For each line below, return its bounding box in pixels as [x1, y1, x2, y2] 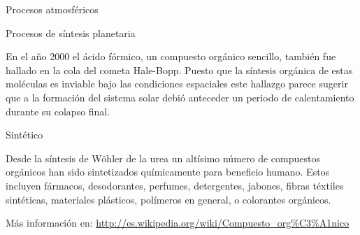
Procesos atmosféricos [6, 2, 99, 16]
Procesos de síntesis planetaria [6, 25, 136, 40]
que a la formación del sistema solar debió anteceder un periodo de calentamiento [6, 90, 354, 104]
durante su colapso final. [6, 104, 110, 118]
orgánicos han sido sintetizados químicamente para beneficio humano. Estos [6, 164, 330, 179]
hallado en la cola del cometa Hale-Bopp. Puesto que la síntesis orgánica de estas [6, 62, 353, 77]
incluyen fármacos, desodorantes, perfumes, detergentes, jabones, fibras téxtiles [6, 178, 344, 192]
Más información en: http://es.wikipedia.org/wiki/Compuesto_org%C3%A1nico [6, 215, 350, 230]
